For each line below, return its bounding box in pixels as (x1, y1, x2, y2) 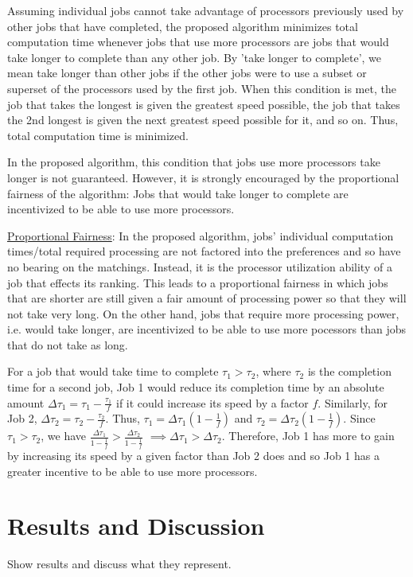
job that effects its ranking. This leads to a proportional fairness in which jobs (7, 274, 388, 290)
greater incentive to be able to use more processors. (7, 462, 258, 479)
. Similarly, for (318, 394, 388, 411)
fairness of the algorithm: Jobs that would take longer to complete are (7, 185, 349, 201)
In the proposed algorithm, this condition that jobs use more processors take (7, 154, 380, 170)
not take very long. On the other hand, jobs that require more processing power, (7, 305, 399, 322)
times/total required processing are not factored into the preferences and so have (7, 243, 401, 259)
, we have (41, 427, 87, 444)
